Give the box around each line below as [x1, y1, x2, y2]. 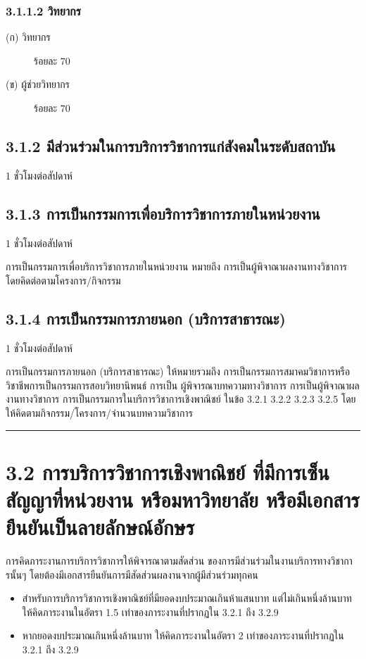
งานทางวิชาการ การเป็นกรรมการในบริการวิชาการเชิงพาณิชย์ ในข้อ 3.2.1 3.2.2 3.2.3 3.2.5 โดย [6, 391, 356, 406]
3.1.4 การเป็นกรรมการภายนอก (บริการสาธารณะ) [6, 307, 286, 329]
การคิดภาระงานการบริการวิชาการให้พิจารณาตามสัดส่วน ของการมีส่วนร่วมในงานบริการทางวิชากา [6, 553, 353, 568]
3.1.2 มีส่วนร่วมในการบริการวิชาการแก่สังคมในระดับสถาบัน [6, 134, 336, 156]
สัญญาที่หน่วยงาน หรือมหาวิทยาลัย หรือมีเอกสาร [6, 484, 360, 513]
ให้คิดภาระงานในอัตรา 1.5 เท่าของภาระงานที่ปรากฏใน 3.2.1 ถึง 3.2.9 [22, 604, 279, 619]
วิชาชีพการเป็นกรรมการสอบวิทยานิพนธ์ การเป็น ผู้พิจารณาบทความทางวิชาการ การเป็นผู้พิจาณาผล [6, 377, 360, 392]
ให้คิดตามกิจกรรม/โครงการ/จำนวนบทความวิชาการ [6, 405, 193, 420]
